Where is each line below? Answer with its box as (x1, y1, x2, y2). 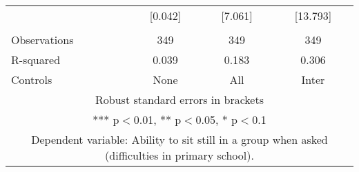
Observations (11, 32, 74, 47)
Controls (11, 72, 52, 87)
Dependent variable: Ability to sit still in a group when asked (31, 131, 328, 147)
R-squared (11, 52, 61, 67)
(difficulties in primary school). (105, 147, 254, 163)
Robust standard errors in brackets (95, 92, 264, 107)
